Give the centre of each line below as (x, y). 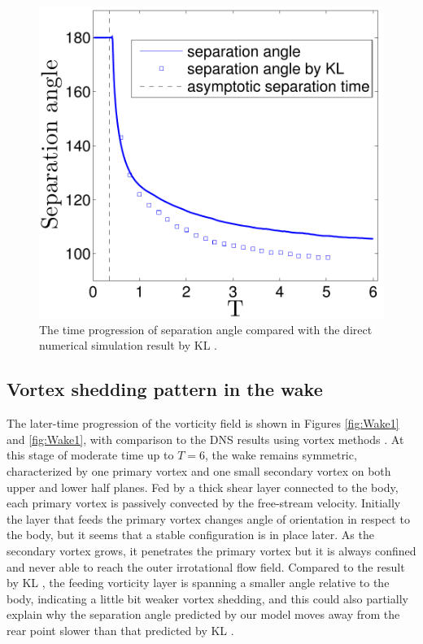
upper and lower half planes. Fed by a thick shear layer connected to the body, (203, 487)
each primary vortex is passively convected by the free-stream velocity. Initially (204, 503)
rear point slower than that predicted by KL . (120, 630)
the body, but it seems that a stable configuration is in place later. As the (190, 535)
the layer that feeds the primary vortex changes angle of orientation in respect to (208, 518)
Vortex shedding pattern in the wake (165, 389)
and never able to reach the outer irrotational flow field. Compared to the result (206, 566)
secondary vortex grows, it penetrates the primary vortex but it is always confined (211, 550)
